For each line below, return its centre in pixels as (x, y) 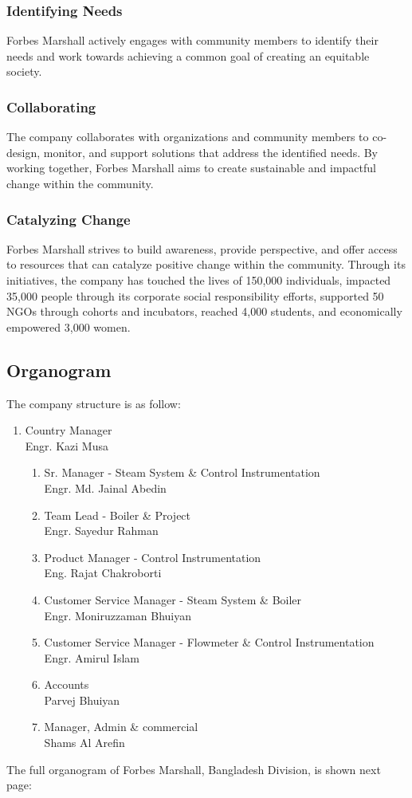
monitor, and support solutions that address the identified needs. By (211, 152)
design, (24, 152)
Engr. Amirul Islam (92, 657)
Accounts (67, 684)
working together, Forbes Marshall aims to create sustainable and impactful (191, 168)
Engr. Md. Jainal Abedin (105, 487)
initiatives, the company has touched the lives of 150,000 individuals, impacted (199, 280)
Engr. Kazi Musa (67, 445)
